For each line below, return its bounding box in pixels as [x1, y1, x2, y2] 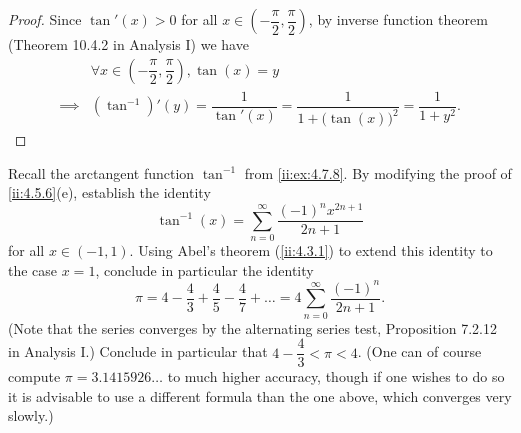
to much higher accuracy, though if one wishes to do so [167, 366, 505, 387]
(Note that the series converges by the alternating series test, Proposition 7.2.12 [8, 317, 497, 338]
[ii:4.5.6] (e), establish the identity [8, 182, 211, 203]
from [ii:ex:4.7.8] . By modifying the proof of [244, 162, 512, 183]
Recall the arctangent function [8, 162, 195, 183]
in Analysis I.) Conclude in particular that [8, 341, 268, 362]
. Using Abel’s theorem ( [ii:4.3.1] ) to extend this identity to [129, 240, 493, 261]
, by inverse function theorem [308, 9, 488, 29]
